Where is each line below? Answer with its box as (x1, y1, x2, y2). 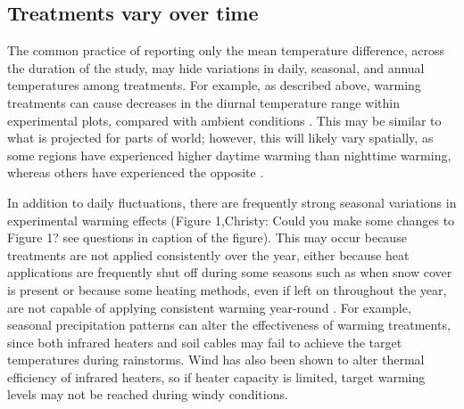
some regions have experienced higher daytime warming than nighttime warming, (7, 145, 452, 164)
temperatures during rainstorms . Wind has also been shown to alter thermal (7, 350, 425, 369)
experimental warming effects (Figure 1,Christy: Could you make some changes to (7, 210, 455, 229)
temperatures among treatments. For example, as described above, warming (7, 76, 421, 94)
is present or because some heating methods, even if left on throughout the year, (7, 280, 447, 299)
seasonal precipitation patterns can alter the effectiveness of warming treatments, (7, 315, 451, 334)
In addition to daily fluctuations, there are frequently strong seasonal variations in (7, 192, 457, 211)
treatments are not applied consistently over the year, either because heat (7, 245, 410, 264)
